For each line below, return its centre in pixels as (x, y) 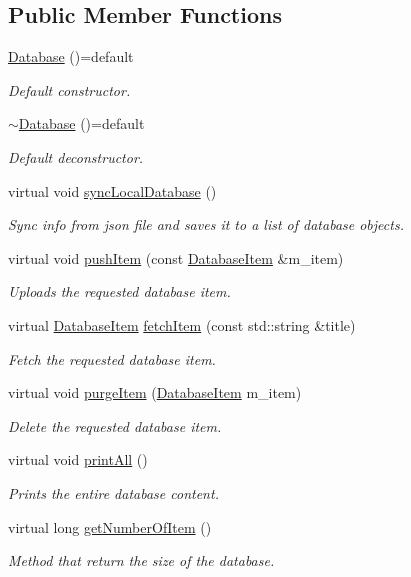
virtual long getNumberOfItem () (110, 526)
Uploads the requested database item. (119, 291)
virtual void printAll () (78, 459)
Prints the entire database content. (113, 492)
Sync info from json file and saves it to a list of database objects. (206, 224)
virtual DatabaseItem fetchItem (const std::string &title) (182, 324)
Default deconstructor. (76, 156)
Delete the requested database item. (115, 425)
